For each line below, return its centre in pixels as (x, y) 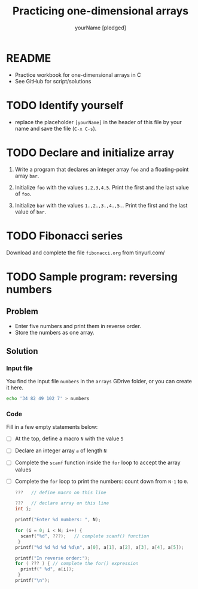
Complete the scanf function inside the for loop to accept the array (98, 462)
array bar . (27, 176)
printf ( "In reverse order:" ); (53, 558)
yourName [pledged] (100, 28)
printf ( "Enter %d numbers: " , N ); (58, 520)
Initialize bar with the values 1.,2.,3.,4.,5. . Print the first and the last (101, 205)
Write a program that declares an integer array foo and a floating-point (102, 169)
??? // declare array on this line (62, 503)
